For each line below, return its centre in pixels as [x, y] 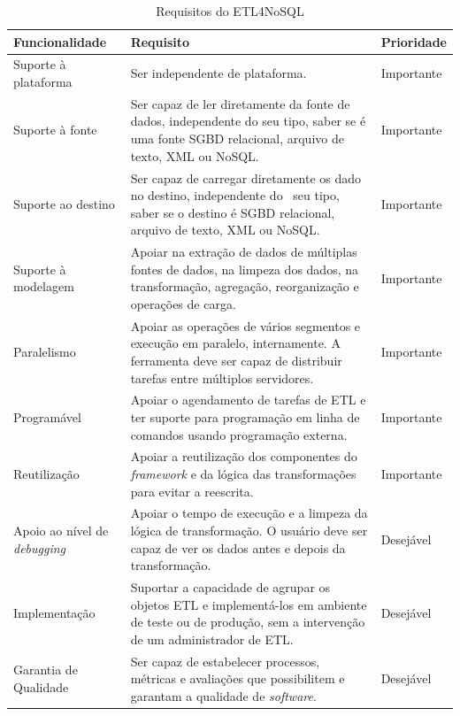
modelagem [44, 286]
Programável [47, 416]
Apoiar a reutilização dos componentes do [244, 456]
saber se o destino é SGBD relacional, [233, 212]
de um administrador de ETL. [212, 639]
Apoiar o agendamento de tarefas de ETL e [248, 400]
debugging [40, 547]
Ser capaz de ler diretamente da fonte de [240, 103]
